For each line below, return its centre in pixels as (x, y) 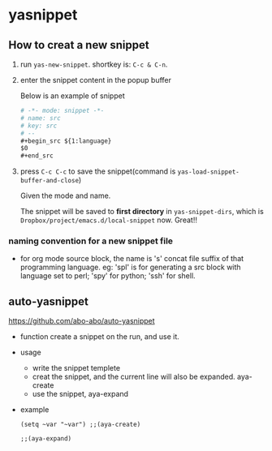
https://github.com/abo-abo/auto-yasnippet (82, 321)
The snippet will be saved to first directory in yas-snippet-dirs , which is (142, 212)
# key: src (39, 126)
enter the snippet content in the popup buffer (96, 80)
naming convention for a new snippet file (91, 241)
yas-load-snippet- (208, 172)
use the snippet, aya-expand (80, 394)
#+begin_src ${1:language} (66, 141)
